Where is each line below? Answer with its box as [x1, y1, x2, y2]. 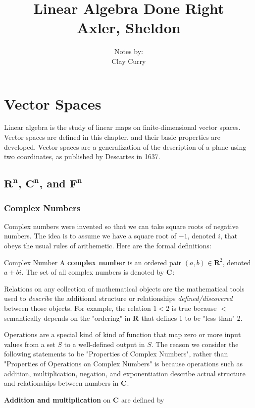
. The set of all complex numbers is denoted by [21, 267, 164, 277]
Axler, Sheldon [77, 17, 181, 38]
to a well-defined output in [64, 339, 145, 349]
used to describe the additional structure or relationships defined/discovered [4, 293, 233, 303]
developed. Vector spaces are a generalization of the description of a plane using [4, 141, 247, 152]
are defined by [121, 394, 164, 405]
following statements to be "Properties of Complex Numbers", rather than [4, 349, 228, 359]
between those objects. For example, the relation [4, 302, 151, 313]
